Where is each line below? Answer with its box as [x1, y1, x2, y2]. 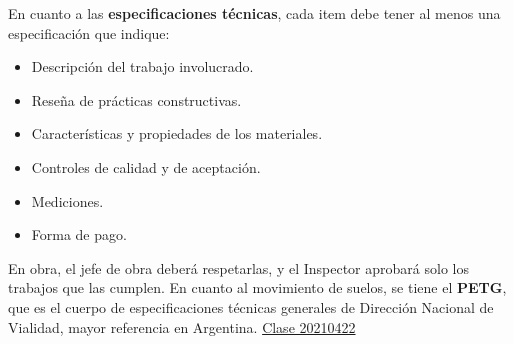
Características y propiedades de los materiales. [31, 123, 323, 144]
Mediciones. [31, 190, 104, 211]
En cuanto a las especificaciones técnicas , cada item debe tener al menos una [8, 3, 501, 23]
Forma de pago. [31, 224, 127, 245]
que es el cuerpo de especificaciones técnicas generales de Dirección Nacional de [8, 296, 494, 317]
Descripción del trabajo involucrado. [31, 56, 254, 77]
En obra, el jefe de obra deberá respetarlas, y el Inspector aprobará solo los [8, 257, 469, 278]
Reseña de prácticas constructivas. [31, 89, 242, 110]
